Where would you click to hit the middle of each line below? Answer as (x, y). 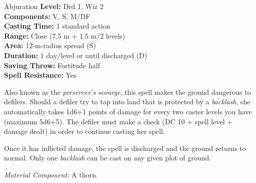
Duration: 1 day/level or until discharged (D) (76, 55)
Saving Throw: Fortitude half (52, 65)
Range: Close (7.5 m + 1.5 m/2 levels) (65, 35)
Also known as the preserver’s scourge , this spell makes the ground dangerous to (127, 92)
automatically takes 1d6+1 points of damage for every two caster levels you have (128, 111)
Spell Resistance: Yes (40, 75)
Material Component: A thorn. (51, 174)
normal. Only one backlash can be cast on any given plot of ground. (108, 158)
